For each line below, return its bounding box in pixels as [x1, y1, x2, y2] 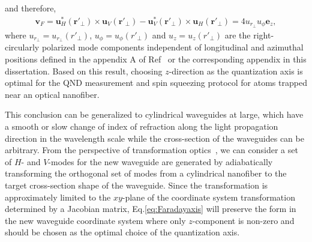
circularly [5, 41, 40, 53]
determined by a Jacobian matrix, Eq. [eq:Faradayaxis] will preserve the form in [5, 202, 296, 215]
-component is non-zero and [192, 214, 295, 226]
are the [224, 28, 251, 41]
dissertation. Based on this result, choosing [5, 64, 163, 77]
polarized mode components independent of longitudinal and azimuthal [41, 41, 304, 53]
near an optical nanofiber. [5, 88, 100, 100]
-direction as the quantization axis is [169, 64, 303, 77]
